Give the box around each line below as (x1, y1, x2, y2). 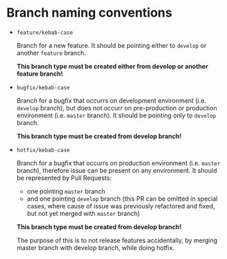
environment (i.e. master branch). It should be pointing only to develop (16, 111, 217, 119)
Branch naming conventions (6, 5, 173, 21)
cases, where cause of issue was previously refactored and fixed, (26, 201, 215, 210)
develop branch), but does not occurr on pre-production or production (16, 103, 217, 112)
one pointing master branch (26, 187, 106, 195)
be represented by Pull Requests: (16, 174, 112, 182)
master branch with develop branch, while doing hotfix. (16, 243, 175, 251)
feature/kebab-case (16, 29, 74, 36)
